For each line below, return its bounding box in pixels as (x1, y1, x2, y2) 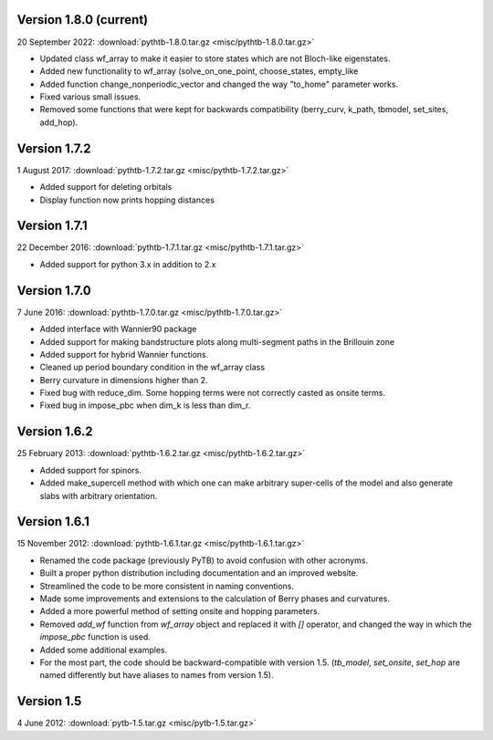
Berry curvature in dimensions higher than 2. (39, 374, 208, 385)
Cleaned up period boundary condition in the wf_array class (39, 361, 265, 373)
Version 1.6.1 (16, 514, 90, 529)
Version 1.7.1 (16, 218, 89, 234)
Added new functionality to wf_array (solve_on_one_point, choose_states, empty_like (39, 66, 359, 77)
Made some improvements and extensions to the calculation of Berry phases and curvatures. (39, 593, 390, 604)
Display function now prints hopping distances (39, 194, 215, 205)
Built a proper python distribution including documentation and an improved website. (39, 568, 359, 578)
